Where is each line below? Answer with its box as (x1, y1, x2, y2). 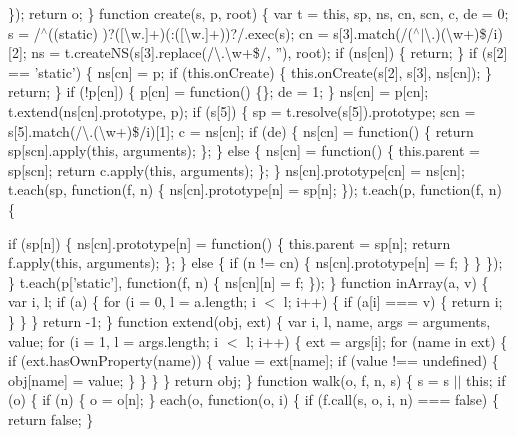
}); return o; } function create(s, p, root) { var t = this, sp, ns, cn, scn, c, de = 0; (8, 3, 509, 23)
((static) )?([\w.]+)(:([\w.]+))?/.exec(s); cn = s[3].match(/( (48, 22, 414, 43)
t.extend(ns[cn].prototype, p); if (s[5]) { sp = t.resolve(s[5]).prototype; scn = (8, 100, 476, 121)
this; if (466, 369, 506, 390)
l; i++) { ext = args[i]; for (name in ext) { (246, 330, 508, 351)
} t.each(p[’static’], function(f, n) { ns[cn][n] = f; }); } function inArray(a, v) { (8, 271, 489, 292)
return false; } (8, 408, 94, 429)
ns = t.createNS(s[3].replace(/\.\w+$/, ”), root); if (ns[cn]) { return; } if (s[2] (31, 42, 508, 63)
